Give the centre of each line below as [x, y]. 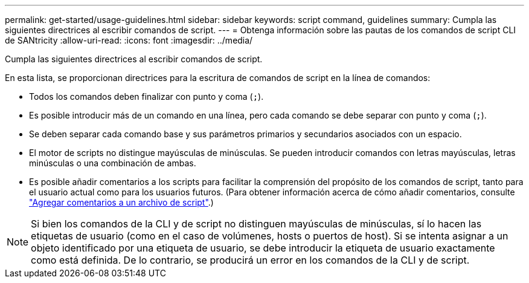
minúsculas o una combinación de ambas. [113, 163]
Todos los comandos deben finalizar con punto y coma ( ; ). [146, 96]
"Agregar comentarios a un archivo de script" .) [121, 202]
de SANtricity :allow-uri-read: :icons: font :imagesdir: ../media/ [129, 40]
